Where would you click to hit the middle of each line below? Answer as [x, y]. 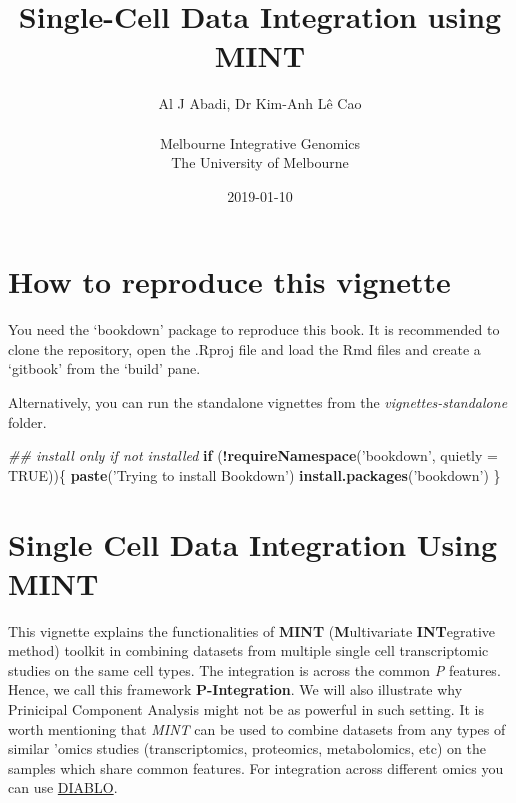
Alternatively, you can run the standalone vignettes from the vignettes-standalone [258, 402]
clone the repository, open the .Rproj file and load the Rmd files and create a [244, 348]
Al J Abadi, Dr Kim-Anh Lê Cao [260, 103]
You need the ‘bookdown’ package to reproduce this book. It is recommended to [254, 329]
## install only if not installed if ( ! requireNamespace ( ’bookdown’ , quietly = [253, 455]
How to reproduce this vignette [229, 281]
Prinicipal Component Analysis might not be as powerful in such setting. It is [246, 709]
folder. [27, 421]
